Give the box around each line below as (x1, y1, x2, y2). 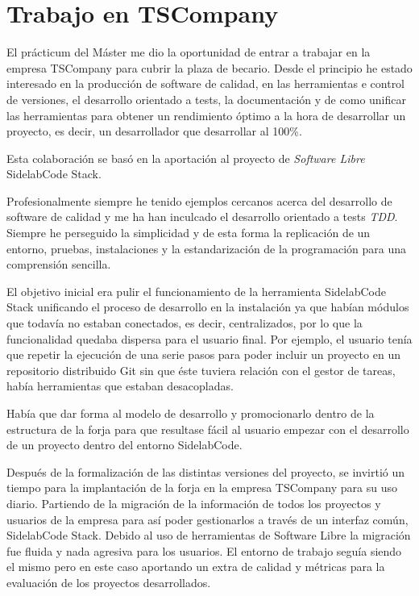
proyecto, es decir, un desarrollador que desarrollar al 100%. (6, 123, 302, 140)
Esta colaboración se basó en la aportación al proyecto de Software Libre (6, 149, 365, 166)
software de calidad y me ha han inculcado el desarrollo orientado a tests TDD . (6, 208, 398, 225)
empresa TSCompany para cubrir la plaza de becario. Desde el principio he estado (6, 59, 413, 76)
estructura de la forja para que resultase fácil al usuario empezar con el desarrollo (6, 420, 409, 437)
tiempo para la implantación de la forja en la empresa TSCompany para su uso (6, 479, 397, 496)
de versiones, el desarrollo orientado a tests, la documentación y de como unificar (6, 90, 406, 107)
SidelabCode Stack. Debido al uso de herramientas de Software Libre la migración (6, 527, 411, 544)
